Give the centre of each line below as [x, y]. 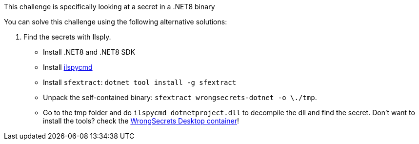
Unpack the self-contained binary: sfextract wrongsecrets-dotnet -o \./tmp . [180, 97]
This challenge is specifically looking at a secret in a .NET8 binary [110, 7]
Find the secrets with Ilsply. [67, 37]
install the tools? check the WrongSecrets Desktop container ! [141, 121]
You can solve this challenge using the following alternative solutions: [116, 22]
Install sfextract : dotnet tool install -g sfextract [140, 82]
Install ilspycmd [68, 67]
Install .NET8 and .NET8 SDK [89, 52]
